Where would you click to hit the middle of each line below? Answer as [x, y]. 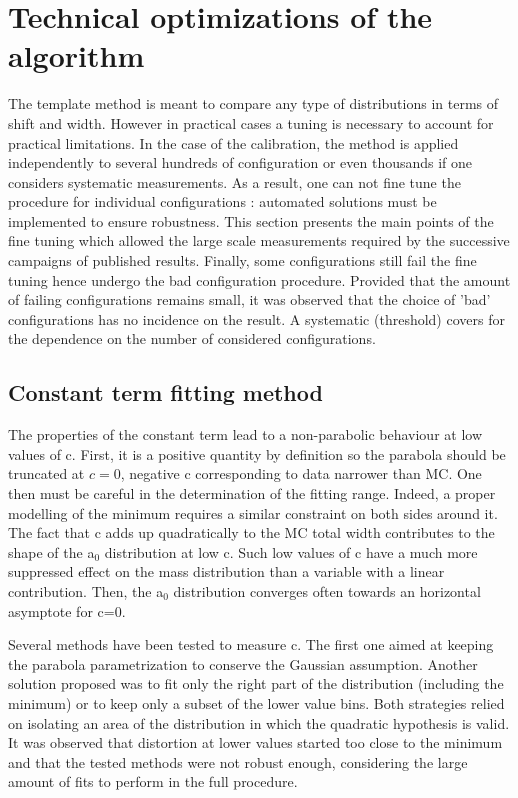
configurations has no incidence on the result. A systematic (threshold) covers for [256, 318]
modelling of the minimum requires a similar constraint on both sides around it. [253, 512]
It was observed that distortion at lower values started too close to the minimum [255, 742]
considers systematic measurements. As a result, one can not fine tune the [234, 181]
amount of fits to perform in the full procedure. [153, 781]
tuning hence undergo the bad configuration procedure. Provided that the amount [259, 279]
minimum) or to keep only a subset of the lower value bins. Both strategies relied [256, 702]
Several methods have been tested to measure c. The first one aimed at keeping [251, 644]
